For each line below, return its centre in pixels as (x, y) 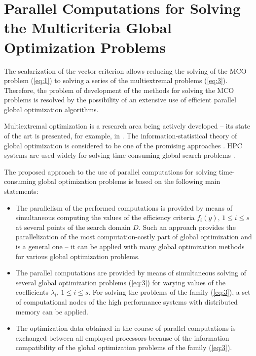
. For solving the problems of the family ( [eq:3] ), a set (169, 292)
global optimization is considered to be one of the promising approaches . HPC (123, 145)
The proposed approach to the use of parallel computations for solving (110, 171)
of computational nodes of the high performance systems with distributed (127, 301)
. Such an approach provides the (187, 227)
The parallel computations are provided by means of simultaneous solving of (131, 273)
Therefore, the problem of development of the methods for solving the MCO (119, 90)
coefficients (32, 292)
